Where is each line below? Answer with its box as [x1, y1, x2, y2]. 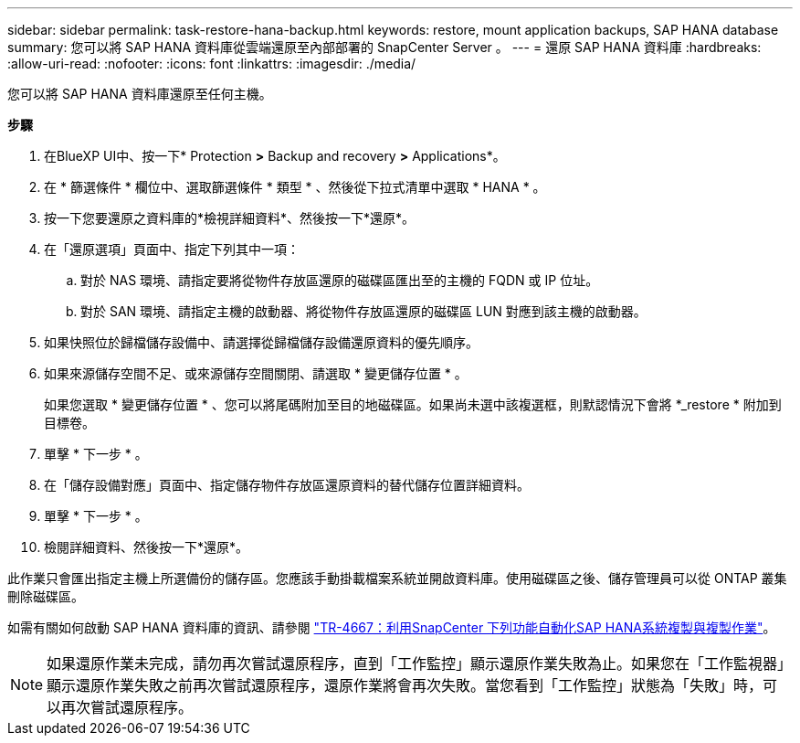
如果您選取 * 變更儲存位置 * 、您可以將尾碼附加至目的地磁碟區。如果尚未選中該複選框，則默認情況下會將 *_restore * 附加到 [44, 397, 782, 412]
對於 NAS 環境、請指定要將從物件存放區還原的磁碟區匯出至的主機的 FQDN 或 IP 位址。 [80, 272, 599, 288]
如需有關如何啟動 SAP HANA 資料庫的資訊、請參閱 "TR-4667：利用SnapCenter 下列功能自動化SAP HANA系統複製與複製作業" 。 [7, 620, 776, 635]
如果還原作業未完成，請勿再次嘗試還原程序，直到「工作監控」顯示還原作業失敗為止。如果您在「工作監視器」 [47, 654, 785, 673]
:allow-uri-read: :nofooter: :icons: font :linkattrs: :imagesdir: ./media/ [7, 56, 416, 71]
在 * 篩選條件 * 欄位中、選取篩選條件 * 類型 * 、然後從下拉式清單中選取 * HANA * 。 [44, 179, 546, 195]
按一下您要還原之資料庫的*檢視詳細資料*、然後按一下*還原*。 [44, 210, 416, 226]
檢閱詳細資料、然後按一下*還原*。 [44, 539, 249, 555]
